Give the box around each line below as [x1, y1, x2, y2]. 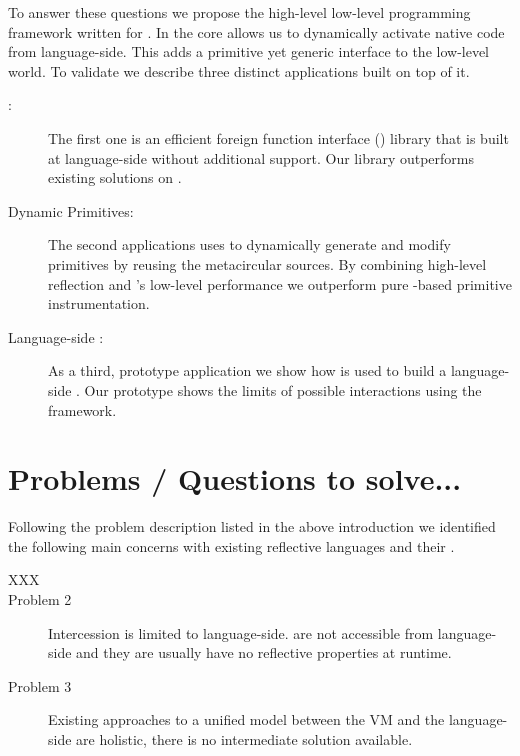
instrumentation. [48, 293, 150, 314]
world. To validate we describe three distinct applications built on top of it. [8, 60, 470, 81]
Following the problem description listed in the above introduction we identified [8, 516, 496, 537]
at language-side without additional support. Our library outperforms [48, 147, 475, 168]
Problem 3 [8, 675, 72, 696]
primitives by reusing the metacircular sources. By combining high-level [48, 253, 487, 274]
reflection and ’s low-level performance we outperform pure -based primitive [48, 273, 512, 294]
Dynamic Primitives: [8, 200, 134, 221]
